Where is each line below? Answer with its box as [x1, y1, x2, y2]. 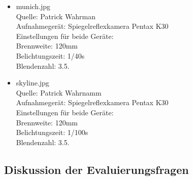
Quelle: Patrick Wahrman [16, 11, 96, 21]
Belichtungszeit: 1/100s [16, 127, 88, 138]
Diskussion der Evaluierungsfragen [4, 161, 189, 177]
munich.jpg [16, 1, 51, 11]
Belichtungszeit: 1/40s [16, 50, 85, 61]
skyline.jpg [16, 77, 49, 88]
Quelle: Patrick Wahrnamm [16, 87, 102, 98]
